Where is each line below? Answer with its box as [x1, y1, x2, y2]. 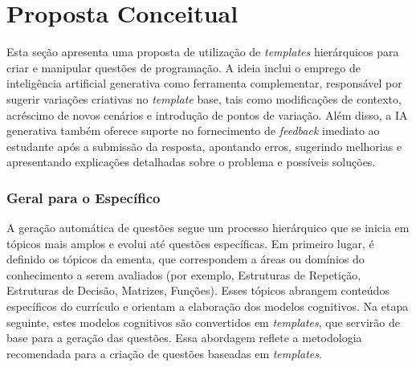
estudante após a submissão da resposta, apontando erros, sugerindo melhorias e [6, 137, 402, 154]
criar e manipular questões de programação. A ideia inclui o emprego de [6, 59, 361, 75]
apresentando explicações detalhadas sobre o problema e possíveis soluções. [6, 153, 376, 170]
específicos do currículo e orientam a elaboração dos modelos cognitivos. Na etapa [6, 298, 409, 315]
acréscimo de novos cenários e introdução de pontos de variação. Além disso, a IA [6, 106, 408, 123]
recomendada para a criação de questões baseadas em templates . [6, 345, 322, 361]
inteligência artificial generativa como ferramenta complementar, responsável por [6, 75, 402, 92]
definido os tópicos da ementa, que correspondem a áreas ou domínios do [6, 251, 365, 267]
